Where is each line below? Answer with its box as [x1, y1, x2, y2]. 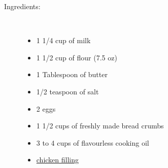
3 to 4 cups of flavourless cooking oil [36, 137, 149, 148]
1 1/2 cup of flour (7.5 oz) [36, 52, 117, 62]
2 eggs [36, 103, 56, 114]
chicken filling [36, 154, 79, 165]
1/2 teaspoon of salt [36, 86, 99, 96]
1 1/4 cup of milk [36, 35, 91, 46]
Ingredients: [4, 1, 41, 11]
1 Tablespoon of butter [36, 69, 108, 80]
